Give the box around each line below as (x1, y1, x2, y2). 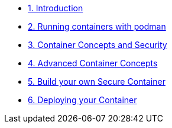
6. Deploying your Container (28, 95, 137, 105)
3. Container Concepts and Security (28, 40, 167, 50)
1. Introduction (28, 3, 83, 13)
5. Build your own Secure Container (28, 76, 165, 87)
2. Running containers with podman (28, 21, 166, 31)
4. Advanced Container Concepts (28, 58, 158, 68)
